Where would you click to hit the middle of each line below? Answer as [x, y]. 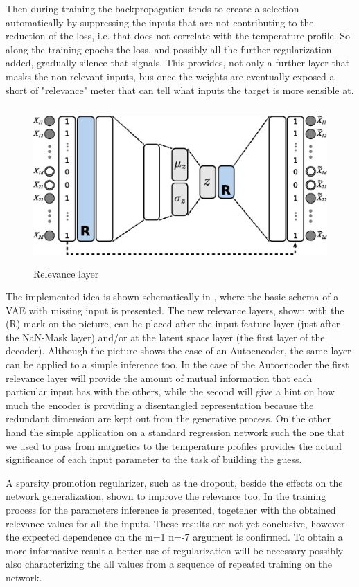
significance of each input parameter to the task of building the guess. [154, 459]
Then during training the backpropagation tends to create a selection [152, 8]
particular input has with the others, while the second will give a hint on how [170, 391]
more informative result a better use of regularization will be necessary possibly [175, 550]
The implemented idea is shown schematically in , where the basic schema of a [172, 297]
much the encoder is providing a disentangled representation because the [160, 405]
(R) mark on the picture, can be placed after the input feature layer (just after [173, 324]
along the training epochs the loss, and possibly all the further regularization [169, 49]
